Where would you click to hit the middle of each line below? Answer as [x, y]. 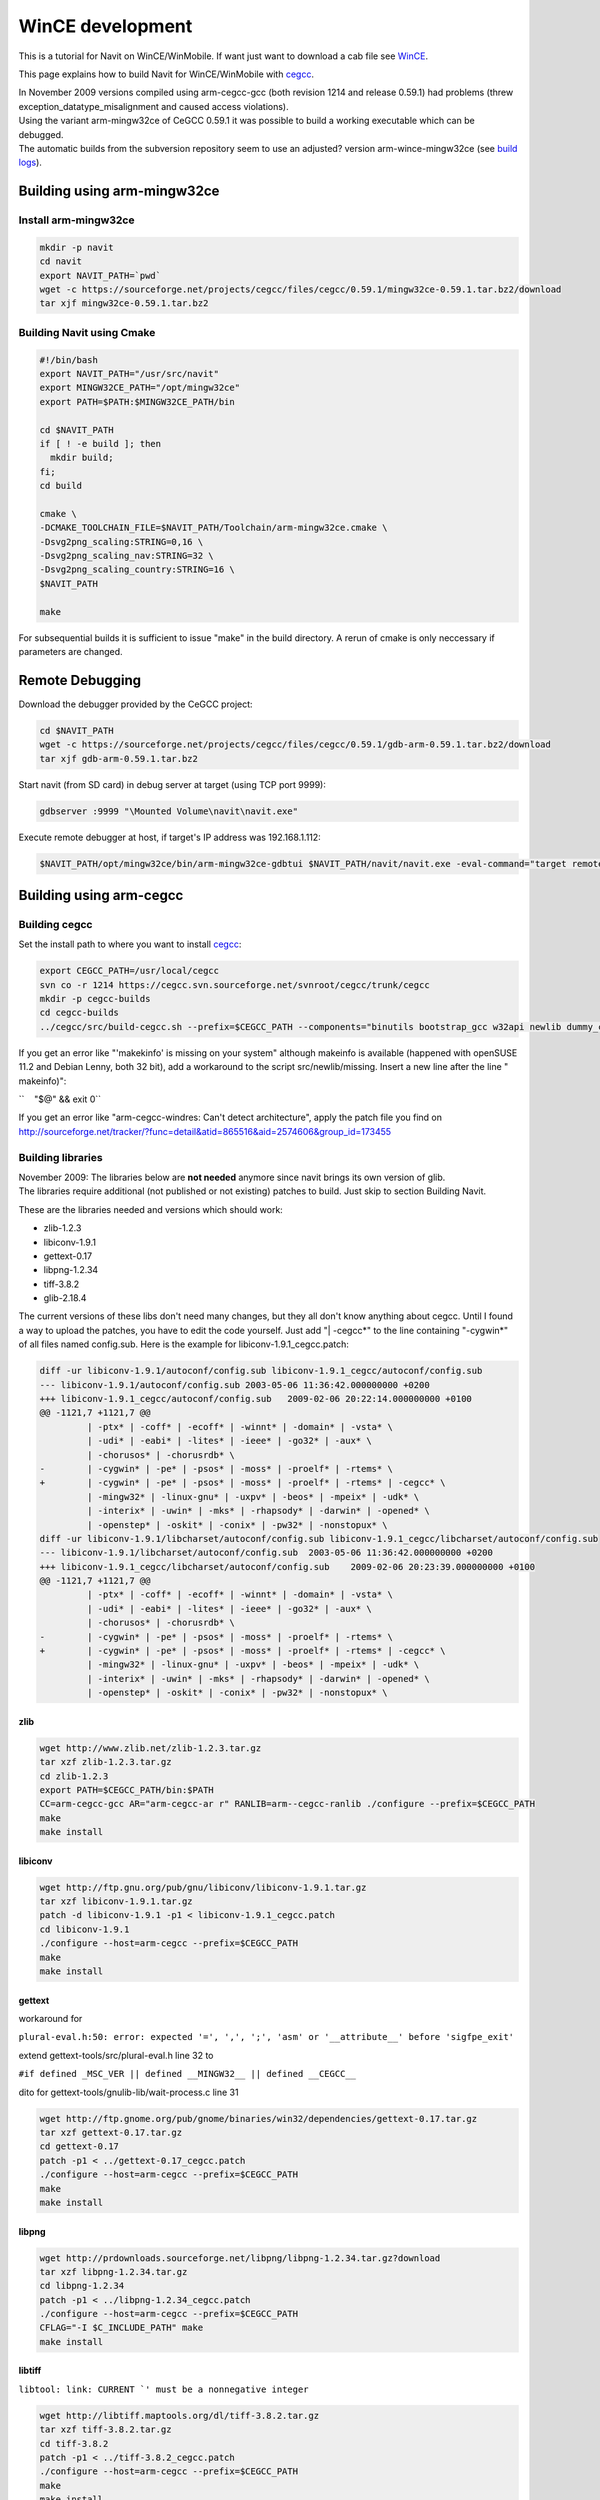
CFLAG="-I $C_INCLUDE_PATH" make [121, 2328]
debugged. [41, 134]
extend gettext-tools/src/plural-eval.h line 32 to [116, 2055]
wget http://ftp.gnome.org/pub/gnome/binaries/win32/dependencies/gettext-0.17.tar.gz [258, 2118]
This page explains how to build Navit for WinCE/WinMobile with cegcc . [166, 74]
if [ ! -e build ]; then [100, 443]
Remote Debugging [80, 680]
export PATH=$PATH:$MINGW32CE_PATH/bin [137, 401]
